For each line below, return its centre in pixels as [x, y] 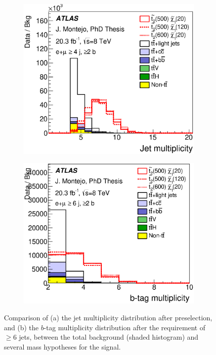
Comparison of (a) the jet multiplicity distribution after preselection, [108, 317]
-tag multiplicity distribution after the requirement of [125, 327]
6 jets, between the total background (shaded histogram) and [106, 337]
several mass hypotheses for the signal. [63, 346]
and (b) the [22, 327]
